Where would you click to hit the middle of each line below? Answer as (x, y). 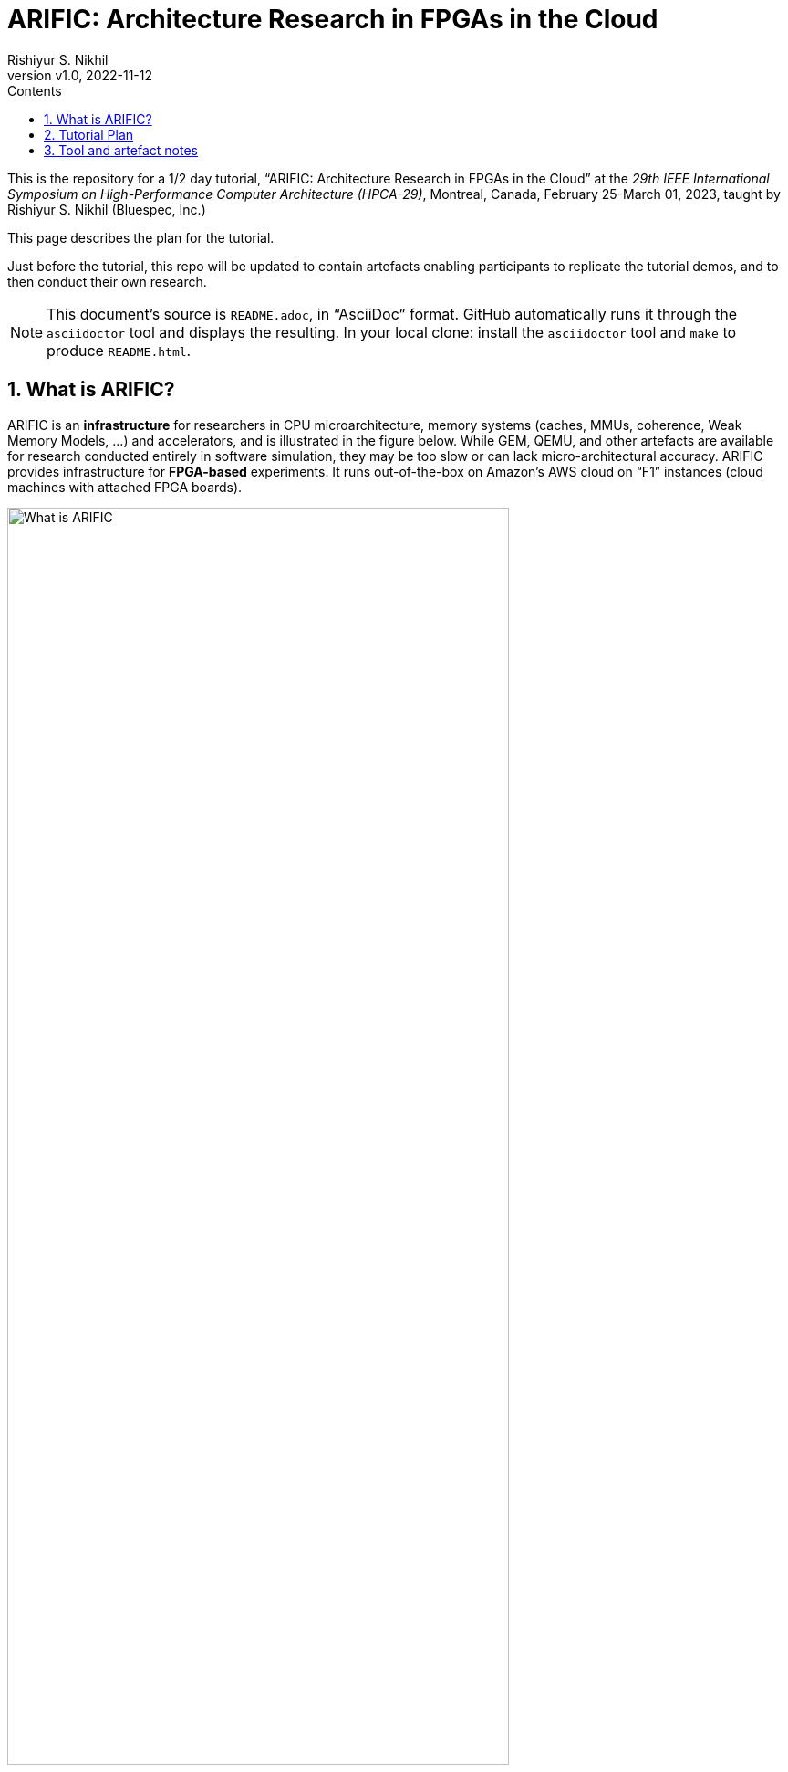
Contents (35, 90)
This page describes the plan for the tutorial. (141, 237)
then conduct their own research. (107, 281)
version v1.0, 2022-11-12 (80, 75)
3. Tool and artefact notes (121, 150)
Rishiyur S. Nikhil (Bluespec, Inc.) (107, 209)
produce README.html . (119, 350)
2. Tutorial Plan (89, 134)
